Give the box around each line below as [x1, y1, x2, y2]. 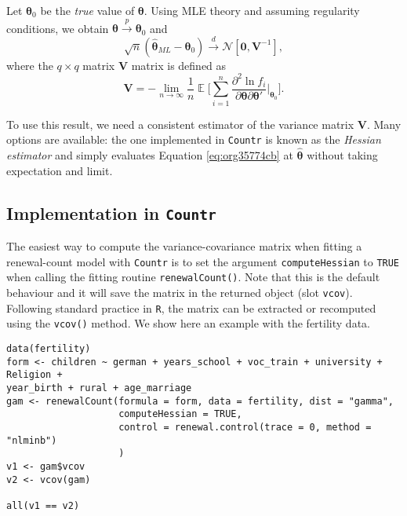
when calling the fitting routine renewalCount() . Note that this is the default [6, 269, 380, 285]
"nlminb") [6, 434, 57, 446]
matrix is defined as [131, 57, 227, 73]
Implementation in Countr [6, 200, 216, 225]
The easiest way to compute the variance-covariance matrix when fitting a [6, 238, 362, 254]
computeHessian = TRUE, [118, 408, 242, 420]
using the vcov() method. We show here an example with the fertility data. [6, 315, 370, 331]
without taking [307, 147, 378, 163]
